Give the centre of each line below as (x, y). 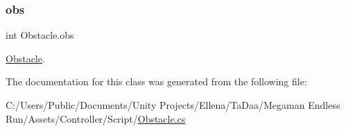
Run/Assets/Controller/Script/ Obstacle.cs (96, 118)
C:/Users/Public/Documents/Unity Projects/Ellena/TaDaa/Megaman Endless (173, 105)
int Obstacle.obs (40, 35)
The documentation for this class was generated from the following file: (156, 81)
